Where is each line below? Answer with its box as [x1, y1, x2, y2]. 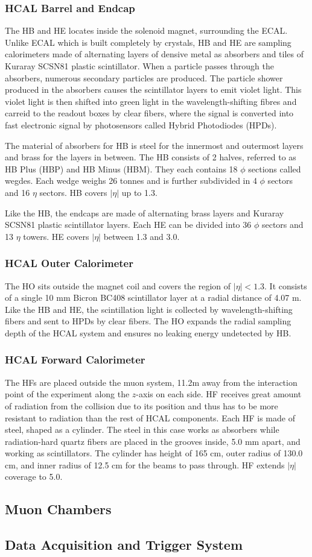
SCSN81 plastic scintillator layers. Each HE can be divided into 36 [5, 218, 252, 231]
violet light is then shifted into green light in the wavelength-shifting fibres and [5, 95, 297, 107]
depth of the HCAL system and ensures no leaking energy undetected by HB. [5, 326, 291, 339]
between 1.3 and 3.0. [103, 230, 180, 242]
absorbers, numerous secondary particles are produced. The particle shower [5, 71, 283, 84]
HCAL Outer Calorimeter [5, 256, 133, 271]
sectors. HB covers [39, 186, 107, 198]
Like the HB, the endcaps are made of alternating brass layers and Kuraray [5, 206, 284, 219]
